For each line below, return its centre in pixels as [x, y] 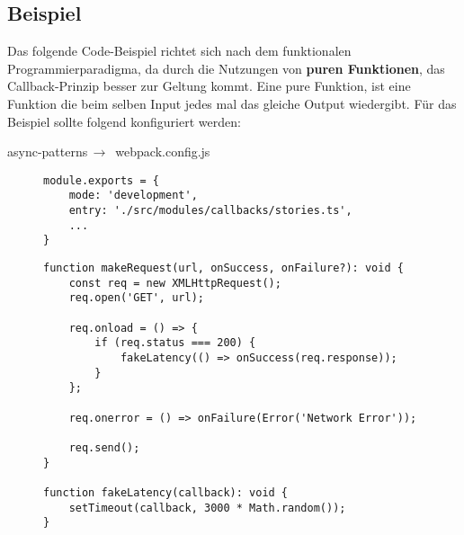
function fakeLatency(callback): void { [166, 492]
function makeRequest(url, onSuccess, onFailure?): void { [223, 268]
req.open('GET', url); [136, 298]
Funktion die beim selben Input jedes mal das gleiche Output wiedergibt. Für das [232, 103]
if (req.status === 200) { [175, 343]
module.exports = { [101, 180]
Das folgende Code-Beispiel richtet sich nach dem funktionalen [179, 51]
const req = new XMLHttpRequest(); [175, 283]
